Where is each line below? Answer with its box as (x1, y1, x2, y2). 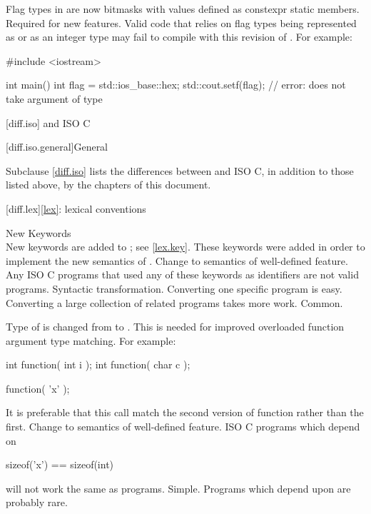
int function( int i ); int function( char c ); (6, 357, 190, 372)
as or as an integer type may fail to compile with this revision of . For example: (6, 29, 352, 44)
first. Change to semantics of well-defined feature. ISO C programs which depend (6, 419, 360, 434)
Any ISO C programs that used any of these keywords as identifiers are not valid (6, 267, 359, 282)
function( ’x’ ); (6, 381, 70, 395)
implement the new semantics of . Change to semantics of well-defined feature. (6, 253, 348, 268)
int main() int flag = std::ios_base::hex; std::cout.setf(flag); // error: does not (6, 77, 346, 92)
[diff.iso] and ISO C (6, 115, 91, 130)
